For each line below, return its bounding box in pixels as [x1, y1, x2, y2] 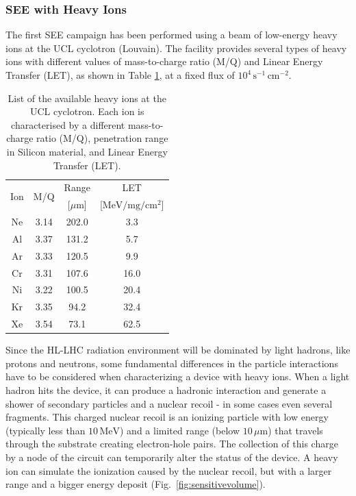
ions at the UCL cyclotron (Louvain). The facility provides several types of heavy [5, 40, 347, 55]
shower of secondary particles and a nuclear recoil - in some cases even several [5, 396, 333, 410]
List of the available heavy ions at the [8, 90, 166, 105]
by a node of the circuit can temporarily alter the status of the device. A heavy [5, 450, 338, 464]
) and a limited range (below [120, 423, 240, 437]
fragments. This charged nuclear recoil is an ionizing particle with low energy [5, 410, 329, 424]
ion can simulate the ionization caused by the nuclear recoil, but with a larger [5, 463, 332, 478]
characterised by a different [11, 117, 125, 132]
